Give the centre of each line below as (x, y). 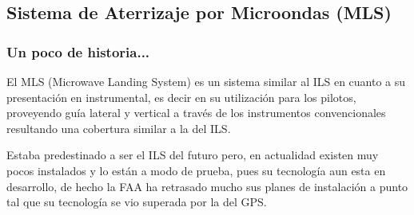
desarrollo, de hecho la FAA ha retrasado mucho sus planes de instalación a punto (207, 186)
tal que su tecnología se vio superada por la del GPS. (137, 202)
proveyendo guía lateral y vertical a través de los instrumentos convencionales (196, 113)
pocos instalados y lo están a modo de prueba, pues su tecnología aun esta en (196, 170)
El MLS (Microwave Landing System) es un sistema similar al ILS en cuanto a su (206, 81)
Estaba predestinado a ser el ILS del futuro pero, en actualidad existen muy (193, 155)
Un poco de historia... (78, 51)
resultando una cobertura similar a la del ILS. (119, 128)
